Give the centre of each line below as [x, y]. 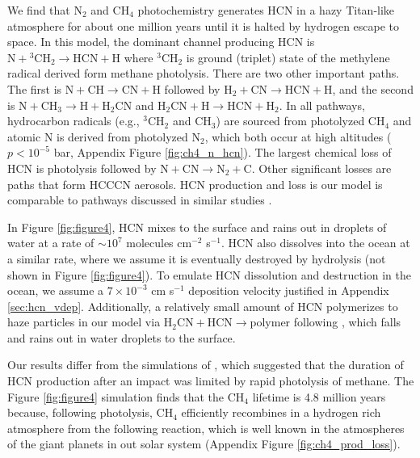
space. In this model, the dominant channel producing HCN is [161, 42]
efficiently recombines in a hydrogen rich [281, 412]
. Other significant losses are [321, 168]
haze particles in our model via [84, 322]
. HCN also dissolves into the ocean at [316, 243]
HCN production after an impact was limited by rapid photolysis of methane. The [211, 381]
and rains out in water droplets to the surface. [122, 337]
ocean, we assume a [56, 290]
